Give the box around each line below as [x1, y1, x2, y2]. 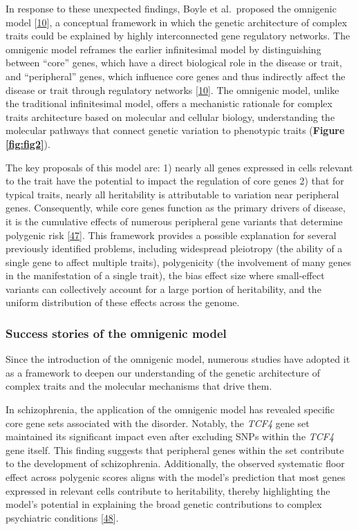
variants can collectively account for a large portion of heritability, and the [6, 281, 321, 296]
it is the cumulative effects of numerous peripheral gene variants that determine [6, 214, 343, 228]
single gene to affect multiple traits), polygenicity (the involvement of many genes [6, 254, 351, 269]
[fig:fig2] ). [6, 136, 50, 151]
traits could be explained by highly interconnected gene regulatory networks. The [6, 28, 350, 43]
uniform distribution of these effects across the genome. [6, 295, 240, 310]
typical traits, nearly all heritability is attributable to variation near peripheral [6, 187, 339, 201]
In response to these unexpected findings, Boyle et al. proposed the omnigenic [6, 1, 337, 15]
